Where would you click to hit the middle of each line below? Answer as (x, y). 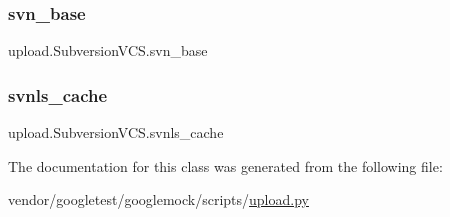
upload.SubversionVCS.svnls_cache (116, 132)
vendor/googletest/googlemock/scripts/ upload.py (158, 199)
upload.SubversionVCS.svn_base (108, 50)
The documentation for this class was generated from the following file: (225, 165)
